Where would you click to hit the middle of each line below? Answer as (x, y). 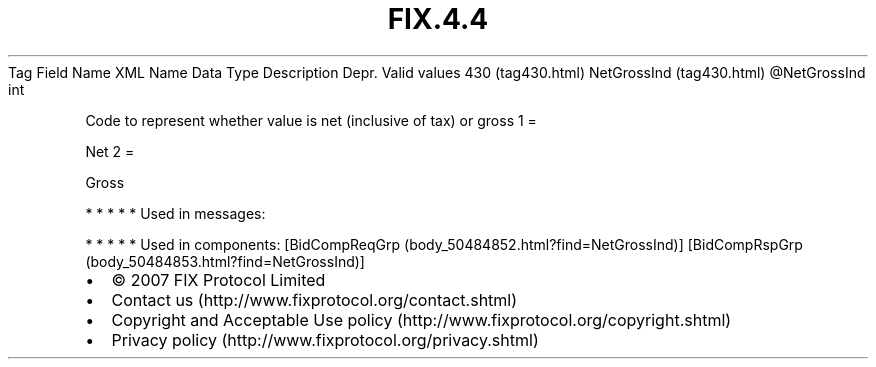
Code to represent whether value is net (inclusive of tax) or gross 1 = (311, 120)
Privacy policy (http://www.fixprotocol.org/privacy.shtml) (325, 339)
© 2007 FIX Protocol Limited (218, 279)
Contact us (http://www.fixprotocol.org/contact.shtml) (314, 299)
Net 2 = (110, 151)
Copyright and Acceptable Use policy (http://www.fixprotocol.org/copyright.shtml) (421, 319)
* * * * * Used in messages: (175, 213)
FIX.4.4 (438, 19)
